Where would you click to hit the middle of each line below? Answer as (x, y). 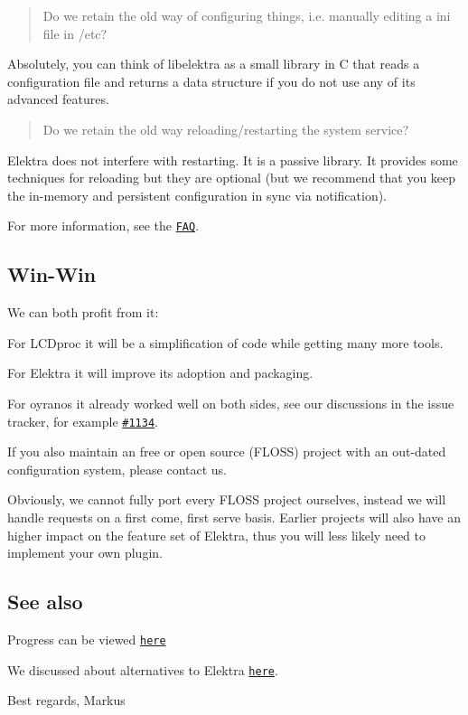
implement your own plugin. (85, 553)
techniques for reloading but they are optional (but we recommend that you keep (232, 178)
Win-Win (52, 274)
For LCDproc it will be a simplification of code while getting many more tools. (225, 342)
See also (45, 602)
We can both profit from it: (83, 312)
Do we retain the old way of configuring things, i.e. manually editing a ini (247, 15)
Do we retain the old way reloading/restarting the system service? (226, 129)
